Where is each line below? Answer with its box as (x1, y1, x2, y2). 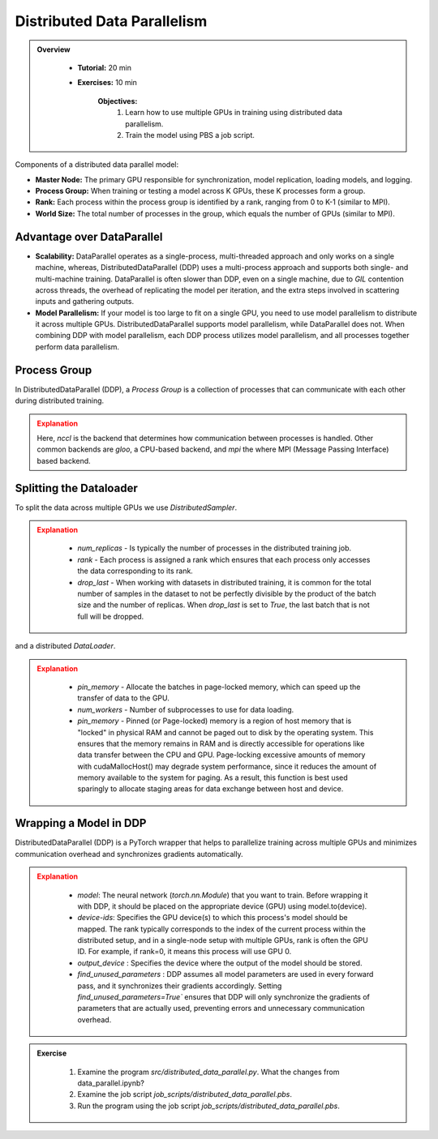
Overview (36, 45, 71, 54)
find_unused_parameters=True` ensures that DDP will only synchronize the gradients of (77, 992, 371, 1002)
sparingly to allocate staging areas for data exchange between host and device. (77, 784, 344, 794)
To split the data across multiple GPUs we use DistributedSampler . (15, 503, 238, 512)
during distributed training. (15, 396, 105, 405)
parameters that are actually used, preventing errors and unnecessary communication (77, 1004, 365, 1013)
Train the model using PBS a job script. (125, 130, 255, 139)
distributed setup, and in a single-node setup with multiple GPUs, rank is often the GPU (77, 936, 368, 945)
